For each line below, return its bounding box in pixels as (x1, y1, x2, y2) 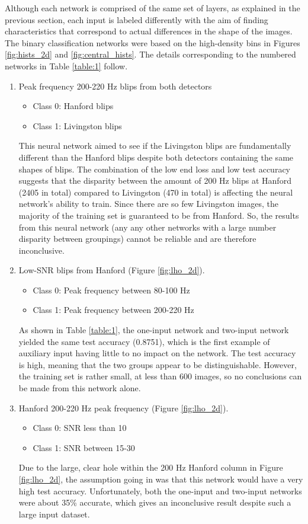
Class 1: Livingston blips (33, 119, 122, 132)
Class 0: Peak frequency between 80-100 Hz (33, 283, 190, 296)
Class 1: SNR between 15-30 (33, 441, 135, 453)
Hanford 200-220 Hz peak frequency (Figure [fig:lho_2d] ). (18, 401, 229, 414)
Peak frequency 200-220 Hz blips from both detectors (18, 79, 212, 92)
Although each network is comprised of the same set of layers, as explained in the (5, 2, 300, 14)
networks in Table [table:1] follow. (5, 59, 128, 72)
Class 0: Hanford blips (33, 100, 114, 112)
